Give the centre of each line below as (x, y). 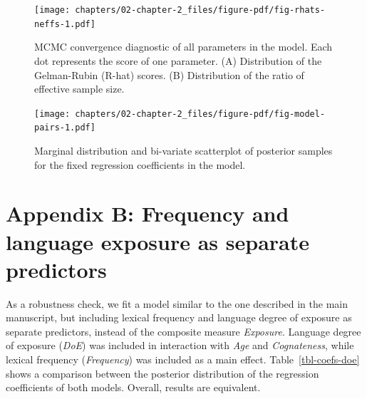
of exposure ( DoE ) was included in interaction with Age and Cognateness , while (180, 345)
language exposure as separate (157, 241)
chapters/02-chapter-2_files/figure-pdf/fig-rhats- (200, 10)
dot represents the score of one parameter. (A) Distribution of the (178, 60)
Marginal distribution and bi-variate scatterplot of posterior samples (183, 150)
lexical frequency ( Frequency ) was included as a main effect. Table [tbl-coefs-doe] (183, 359)
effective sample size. (79, 89)
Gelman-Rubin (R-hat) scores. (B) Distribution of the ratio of (169, 74)
